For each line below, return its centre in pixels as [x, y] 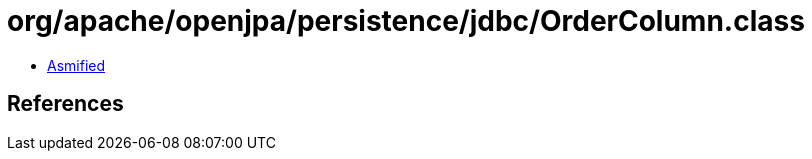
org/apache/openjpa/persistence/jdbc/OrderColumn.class [406, 21]
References [65, 104]
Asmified [76, 65]
